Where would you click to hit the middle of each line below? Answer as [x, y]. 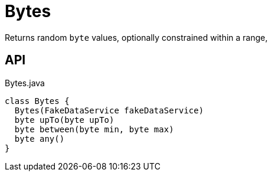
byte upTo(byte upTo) [64, 120]
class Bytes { [37, 101]
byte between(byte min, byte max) [94, 129]
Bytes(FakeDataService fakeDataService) [109, 110]
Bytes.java [25, 83]
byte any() [40, 138]
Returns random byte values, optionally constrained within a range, [136, 37]
